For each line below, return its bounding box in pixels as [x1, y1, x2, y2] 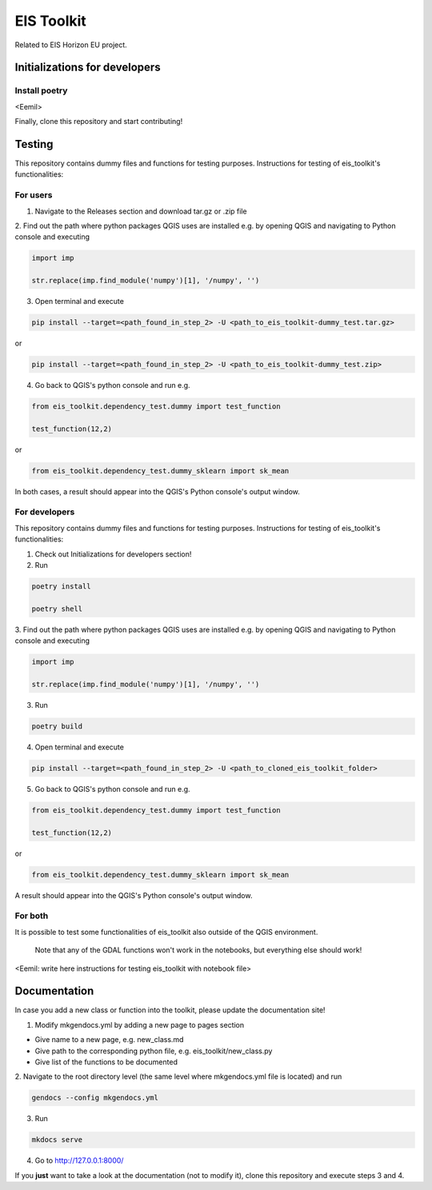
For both [14, 910, 49, 921]
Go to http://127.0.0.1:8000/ [34, 1156, 124, 1165]
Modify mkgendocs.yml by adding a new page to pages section [34, 1020, 245, 1029]
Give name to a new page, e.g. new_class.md [34, 1035, 184, 1044]
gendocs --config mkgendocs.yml [31, 1093, 159, 1103]
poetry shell [31, 604, 83, 613]
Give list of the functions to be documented [34, 1056, 178, 1067]
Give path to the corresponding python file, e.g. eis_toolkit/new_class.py [34, 1046, 273, 1056]
